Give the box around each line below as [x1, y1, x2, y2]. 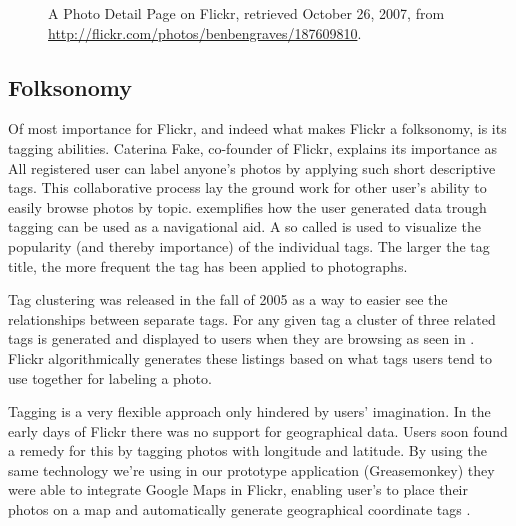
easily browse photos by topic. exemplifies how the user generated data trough [8, 196, 487, 217]
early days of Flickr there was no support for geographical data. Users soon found [8, 420, 508, 441]
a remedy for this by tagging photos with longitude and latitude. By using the [8, 440, 487, 461]
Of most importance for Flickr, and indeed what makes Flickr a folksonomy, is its [8, 118, 507, 139]
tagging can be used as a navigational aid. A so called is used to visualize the [8, 216, 481, 237]
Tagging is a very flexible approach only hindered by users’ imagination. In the [8, 401, 491, 422]
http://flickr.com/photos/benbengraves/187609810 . [48, 22, 362, 43]
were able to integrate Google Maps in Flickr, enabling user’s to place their [8, 479, 468, 500]
